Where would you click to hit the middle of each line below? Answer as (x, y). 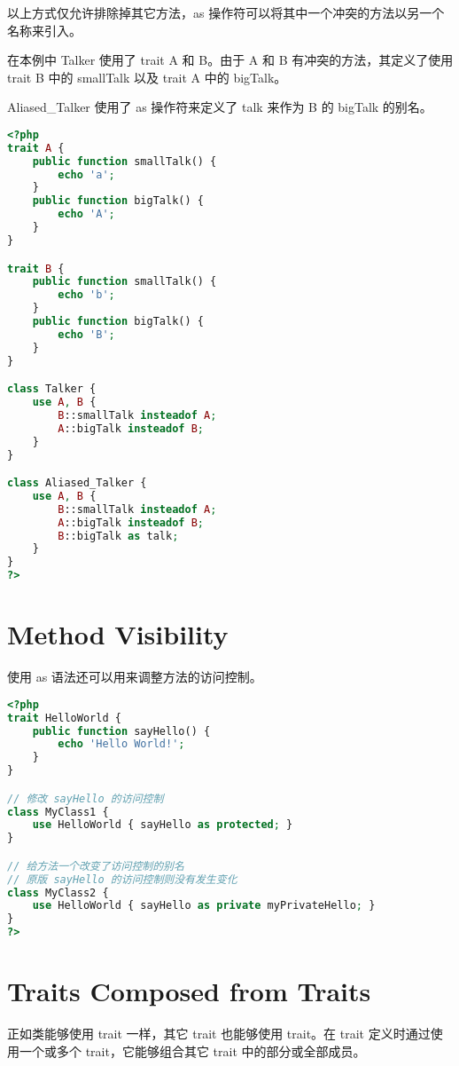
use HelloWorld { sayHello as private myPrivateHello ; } (204, 906)
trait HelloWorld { (64, 718)
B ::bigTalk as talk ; (118, 536)
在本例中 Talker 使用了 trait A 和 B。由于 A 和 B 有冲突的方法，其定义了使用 (230, 60)
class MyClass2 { (58, 892)
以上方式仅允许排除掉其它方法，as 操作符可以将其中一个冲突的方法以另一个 (226, 12)
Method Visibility (118, 634)
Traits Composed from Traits (189, 991)
